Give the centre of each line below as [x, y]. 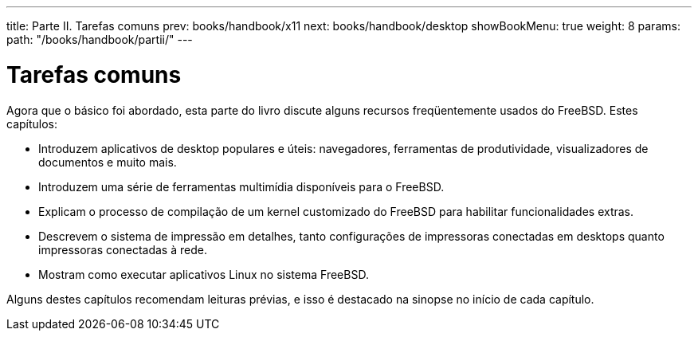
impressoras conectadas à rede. [123, 249]
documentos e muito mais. [108, 162]
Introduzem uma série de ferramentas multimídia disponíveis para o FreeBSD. [241, 186]
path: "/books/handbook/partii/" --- [100, 39]
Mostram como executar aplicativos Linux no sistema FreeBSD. [204, 274]
